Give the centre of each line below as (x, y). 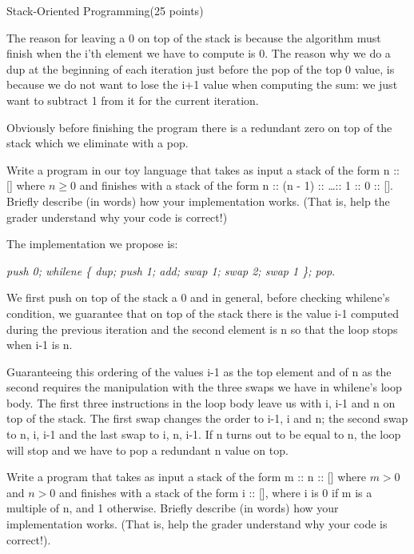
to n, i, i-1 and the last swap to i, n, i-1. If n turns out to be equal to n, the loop (204, 434)
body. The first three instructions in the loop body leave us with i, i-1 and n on (201, 402)
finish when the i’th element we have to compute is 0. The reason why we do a (199, 53)
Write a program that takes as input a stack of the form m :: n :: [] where (186, 477)
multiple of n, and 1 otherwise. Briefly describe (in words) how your (173, 508)
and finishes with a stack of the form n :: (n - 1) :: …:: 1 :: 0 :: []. (236, 185)
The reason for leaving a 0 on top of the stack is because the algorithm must (194, 37)
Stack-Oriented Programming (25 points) (105, 10)
